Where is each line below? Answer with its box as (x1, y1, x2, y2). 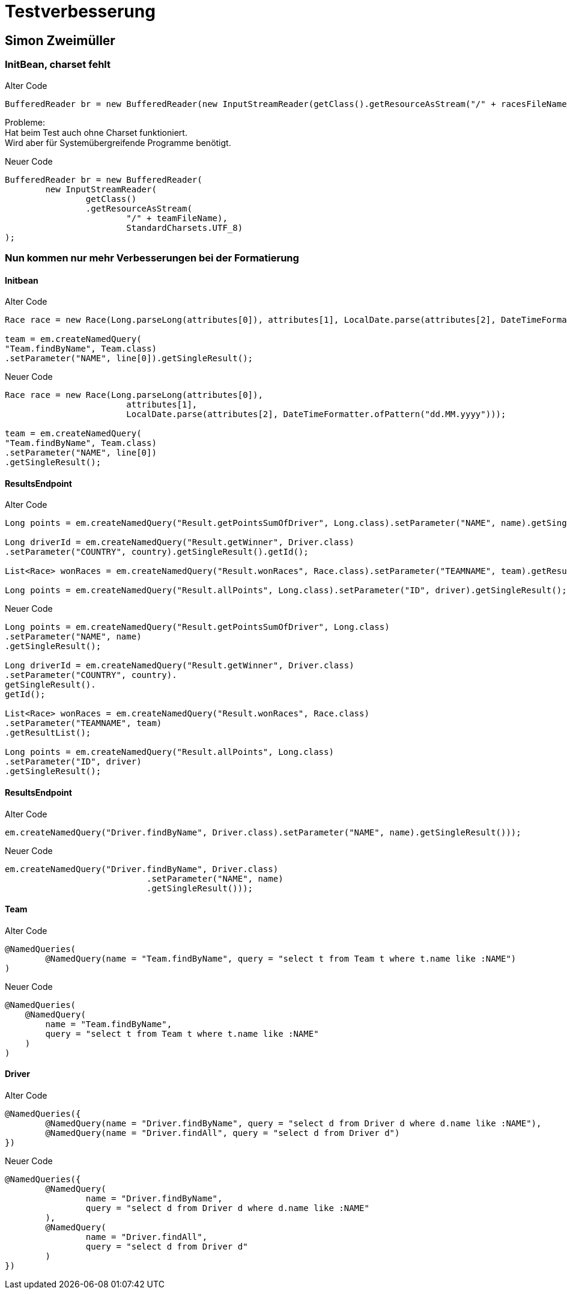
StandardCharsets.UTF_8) (126, 222, 243, 233)
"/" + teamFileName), (126, 213, 228, 223)
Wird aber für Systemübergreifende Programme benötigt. (5, 137, 231, 148)
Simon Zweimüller (5, 32, 115, 48)
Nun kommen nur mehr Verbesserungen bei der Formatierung (5, 251, 299, 264)
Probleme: (5, 117, 45, 127)
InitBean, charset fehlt (5, 58, 111, 71)
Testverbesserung (5, 1, 156, 22)
